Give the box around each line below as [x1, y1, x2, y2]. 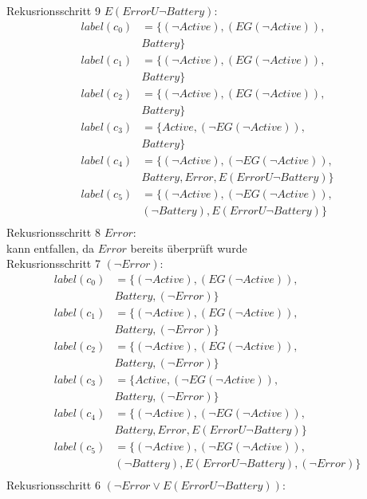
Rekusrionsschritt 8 [6, 224, 101, 240]
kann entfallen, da [6, 239, 95, 256]
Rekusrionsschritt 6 [6, 477, 101, 493]
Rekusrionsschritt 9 [6, 2, 101, 18]
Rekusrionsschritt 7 [6, 255, 101, 272]
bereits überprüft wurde [130, 239, 247, 256]
